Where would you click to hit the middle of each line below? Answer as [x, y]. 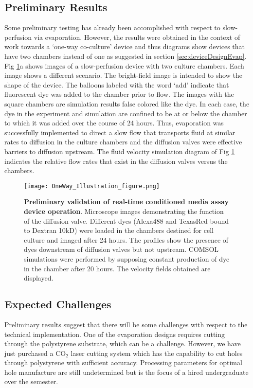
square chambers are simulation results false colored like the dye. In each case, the [127, 103]
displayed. [39, 278]
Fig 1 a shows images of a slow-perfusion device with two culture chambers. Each [124, 65]
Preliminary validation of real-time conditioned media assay [126, 202]
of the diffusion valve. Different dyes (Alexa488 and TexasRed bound [126, 220]
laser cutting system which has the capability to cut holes [157, 353]
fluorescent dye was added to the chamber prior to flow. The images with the [119, 94]
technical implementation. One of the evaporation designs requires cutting [115, 334]
